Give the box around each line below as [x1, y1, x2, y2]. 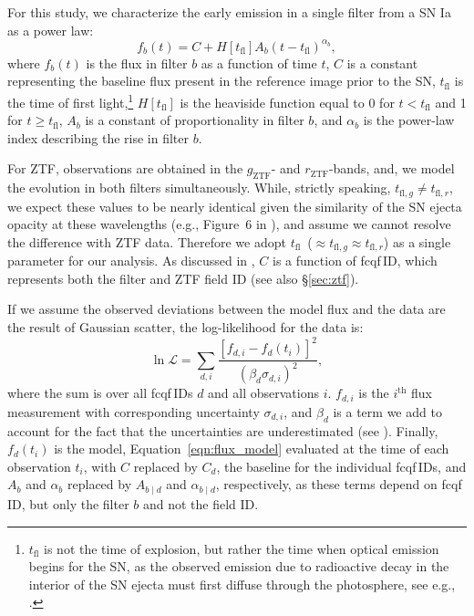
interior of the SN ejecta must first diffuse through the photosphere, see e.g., [28, 574, 456, 593]
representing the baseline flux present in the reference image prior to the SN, [7, 71, 436, 90]
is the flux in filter [86, 53, 188, 72]
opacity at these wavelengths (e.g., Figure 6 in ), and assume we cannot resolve [7, 214, 451, 234]
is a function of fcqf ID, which [273, 251, 438, 270]
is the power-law [363, 110, 455, 130]
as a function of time [201, 53, 317, 72]
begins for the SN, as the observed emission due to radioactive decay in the [28, 557, 449, 576]
